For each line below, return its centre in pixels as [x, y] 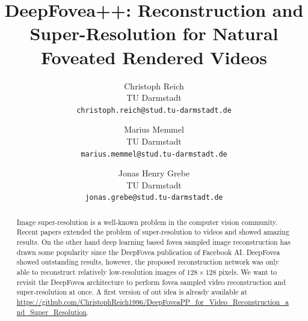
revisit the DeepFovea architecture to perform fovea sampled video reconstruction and [151, 282]
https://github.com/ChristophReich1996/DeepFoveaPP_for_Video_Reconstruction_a [152, 302]
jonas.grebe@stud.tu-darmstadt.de [154, 198]
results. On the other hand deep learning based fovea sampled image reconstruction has [153, 242]
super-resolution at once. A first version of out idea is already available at [132, 292]
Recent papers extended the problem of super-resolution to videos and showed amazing [153, 232]
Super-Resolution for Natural [154, 33]
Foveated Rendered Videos [154, 57]
